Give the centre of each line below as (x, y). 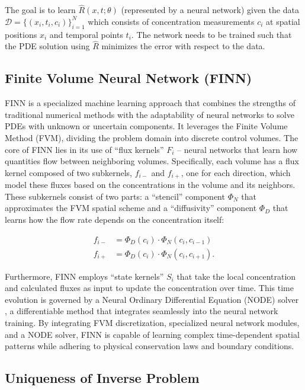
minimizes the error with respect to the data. (183, 46)
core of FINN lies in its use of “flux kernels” (84, 149)
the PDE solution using (47, 46)
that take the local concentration (236, 276)
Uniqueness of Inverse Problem (102, 378)
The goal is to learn (40, 10)
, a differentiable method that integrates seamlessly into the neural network (142, 311)
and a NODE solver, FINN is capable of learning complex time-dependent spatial (152, 334)
